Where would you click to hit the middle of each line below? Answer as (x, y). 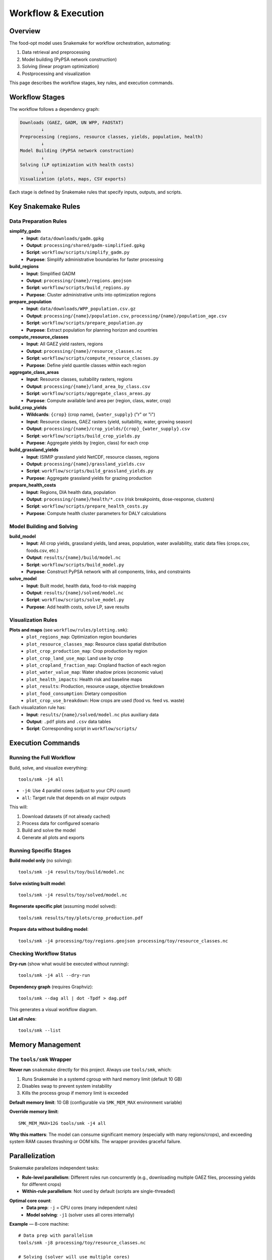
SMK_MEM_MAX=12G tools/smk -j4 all (62, 1123)
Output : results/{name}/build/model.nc (74, 557)
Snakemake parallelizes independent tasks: (54, 1168)
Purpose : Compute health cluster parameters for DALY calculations (96, 513)
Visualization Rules (33, 620)
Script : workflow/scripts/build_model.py (75, 564)
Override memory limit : (34, 1112)
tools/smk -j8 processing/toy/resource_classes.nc (82, 1243)
